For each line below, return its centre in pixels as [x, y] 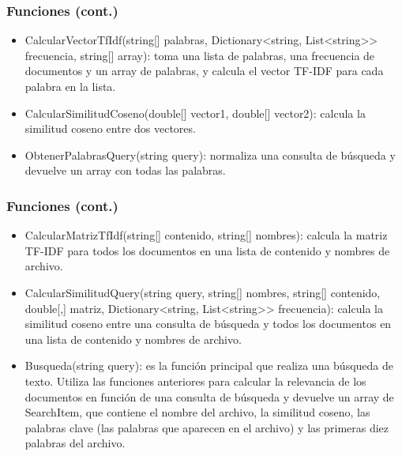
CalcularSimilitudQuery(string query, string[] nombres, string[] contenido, [203, 292]
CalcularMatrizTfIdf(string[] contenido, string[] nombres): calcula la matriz [206, 235]
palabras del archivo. [75, 443]
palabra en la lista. [70, 86]
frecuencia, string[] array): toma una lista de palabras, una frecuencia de [200, 55]
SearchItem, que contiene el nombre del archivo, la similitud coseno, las [197, 412]
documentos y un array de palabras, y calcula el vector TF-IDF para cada [204, 71]
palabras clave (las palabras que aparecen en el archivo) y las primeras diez [207, 427]
